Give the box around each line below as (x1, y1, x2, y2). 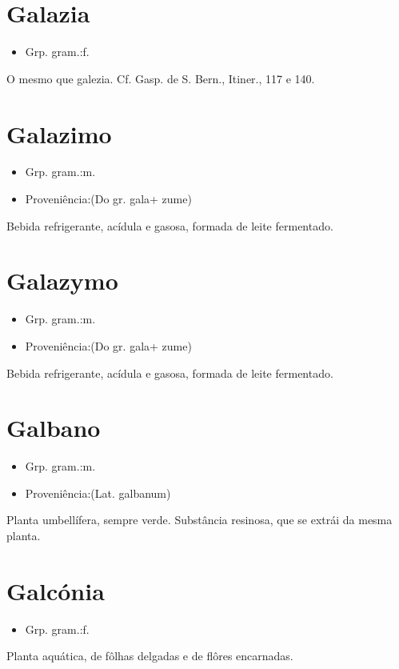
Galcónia (6, 574, 105, 607)
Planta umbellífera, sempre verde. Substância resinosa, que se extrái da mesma (6, 511, 393, 528)
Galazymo (6, 264, 118, 297)
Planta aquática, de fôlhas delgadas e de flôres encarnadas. (6, 647, 293, 664)
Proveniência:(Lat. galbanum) (25, 484, 171, 501)
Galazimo (6, 117, 112, 150)
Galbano (6, 411, 101, 444)
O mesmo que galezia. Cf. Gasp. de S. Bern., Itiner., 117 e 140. (6, 70, 315, 86)
